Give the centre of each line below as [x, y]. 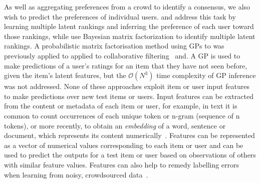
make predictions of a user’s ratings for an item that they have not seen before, [126, 65]
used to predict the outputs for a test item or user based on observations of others [130, 155]
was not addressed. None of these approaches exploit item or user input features [127, 86]
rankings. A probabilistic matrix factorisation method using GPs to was [114, 46]
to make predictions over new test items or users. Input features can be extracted [129, 96]
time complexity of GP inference [206, 75]
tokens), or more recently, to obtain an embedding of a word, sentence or [115, 125]
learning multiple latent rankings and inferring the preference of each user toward [129, 26]
